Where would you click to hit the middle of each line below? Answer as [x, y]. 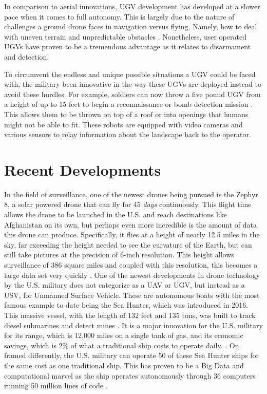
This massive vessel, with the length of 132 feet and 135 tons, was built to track [130, 315]
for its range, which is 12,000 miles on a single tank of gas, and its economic [124, 335]
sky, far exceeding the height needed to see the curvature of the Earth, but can [128, 244]
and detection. [27, 56]
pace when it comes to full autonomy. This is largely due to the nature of [119, 16]
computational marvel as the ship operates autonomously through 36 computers [130, 375]
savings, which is [30, 345]
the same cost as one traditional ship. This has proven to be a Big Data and [124, 365]
